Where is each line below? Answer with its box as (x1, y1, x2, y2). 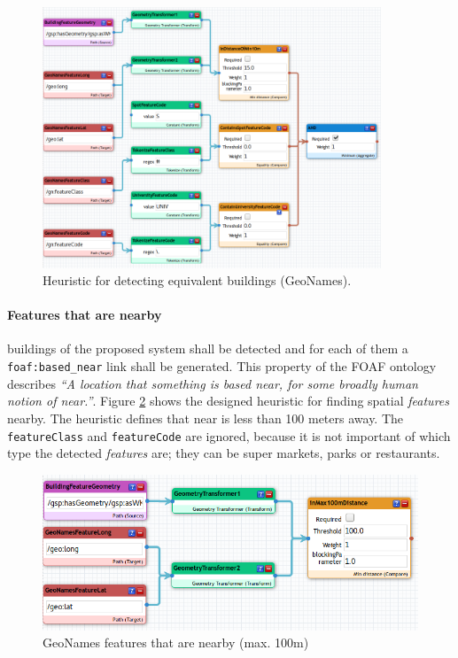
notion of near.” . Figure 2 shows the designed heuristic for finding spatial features (7, 391, 449, 410)
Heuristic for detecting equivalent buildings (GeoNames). (43, 271, 352, 290)
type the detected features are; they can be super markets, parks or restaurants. (7, 444, 440, 462)
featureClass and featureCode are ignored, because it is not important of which (7, 426, 451, 445)
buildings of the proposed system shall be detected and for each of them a (7, 339, 408, 358)
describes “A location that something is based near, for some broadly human (7, 374, 418, 392)
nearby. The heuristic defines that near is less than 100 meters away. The (7, 408, 404, 427)
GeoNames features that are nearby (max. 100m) (43, 633, 309, 652)
